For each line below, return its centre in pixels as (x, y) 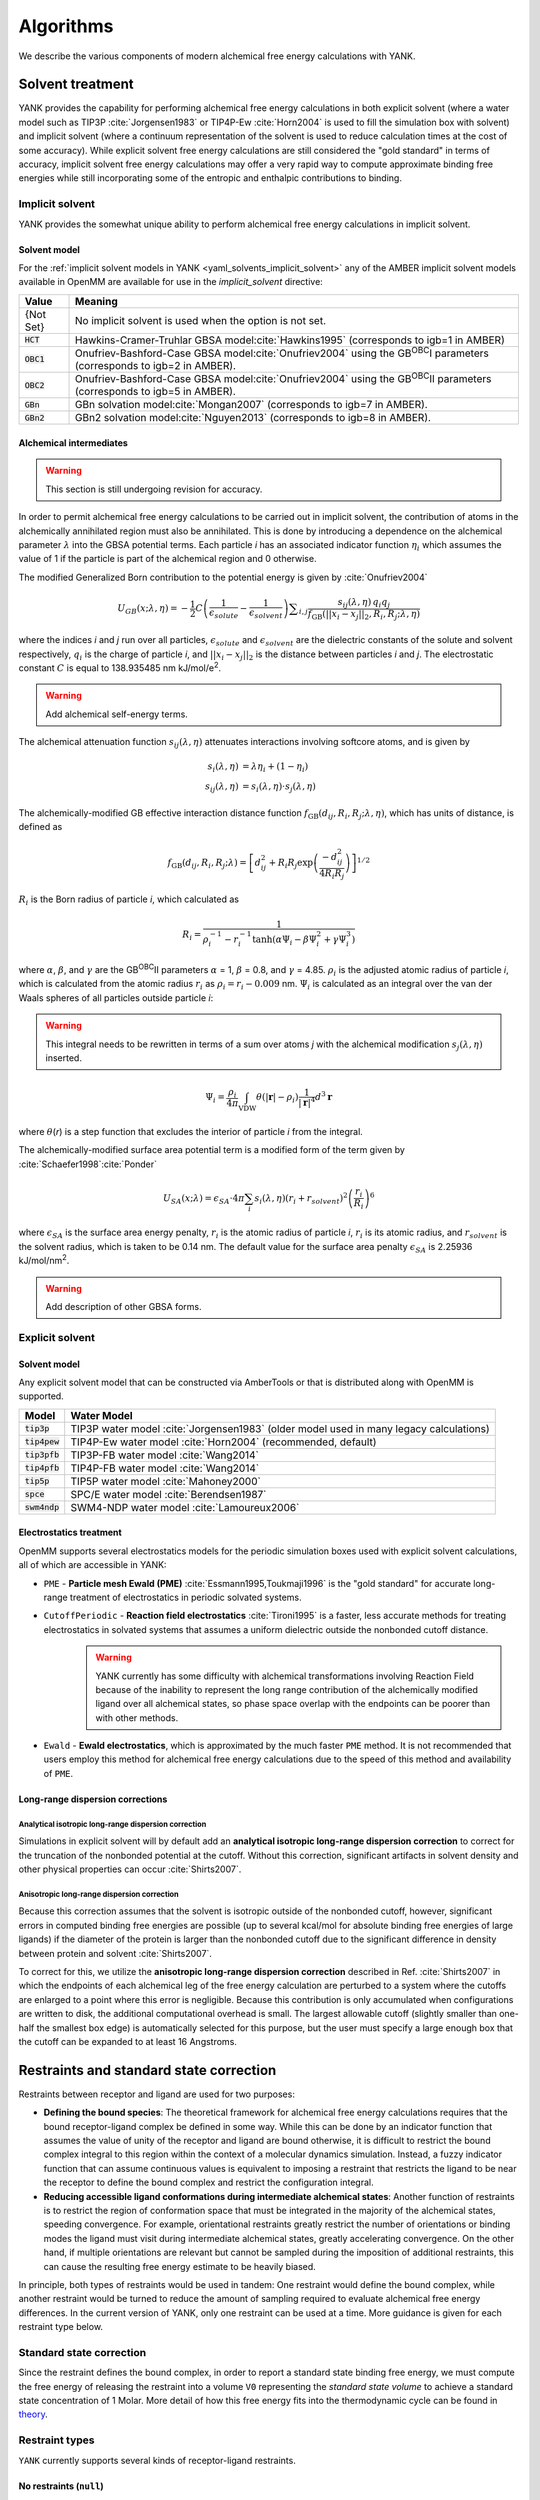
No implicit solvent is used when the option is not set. (201, 320)
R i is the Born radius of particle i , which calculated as (129, 900)
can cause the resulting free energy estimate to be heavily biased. (180, 2266)
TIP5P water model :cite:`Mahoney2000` (166, 1481)
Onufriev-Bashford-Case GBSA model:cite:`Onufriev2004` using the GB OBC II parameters (283, 378)
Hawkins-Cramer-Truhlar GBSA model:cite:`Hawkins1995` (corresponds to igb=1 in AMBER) (290, 340)
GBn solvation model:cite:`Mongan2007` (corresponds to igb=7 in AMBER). (252, 405)
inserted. (63, 1057)
